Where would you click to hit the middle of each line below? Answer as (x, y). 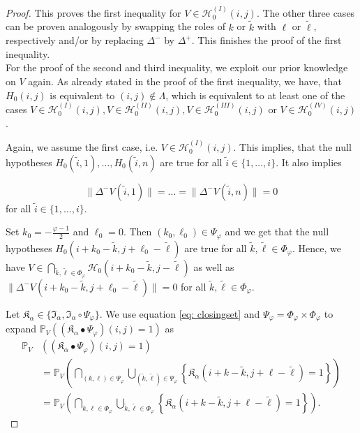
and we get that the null (277, 232)
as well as (214, 266)
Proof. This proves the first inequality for (93, 12)
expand (21, 329)
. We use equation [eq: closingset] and (180, 313)
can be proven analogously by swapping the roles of (115, 26)
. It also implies (309, 162)
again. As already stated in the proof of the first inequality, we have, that (185, 81)
